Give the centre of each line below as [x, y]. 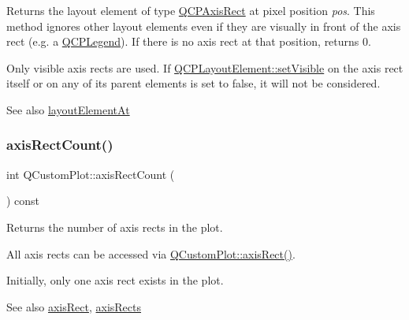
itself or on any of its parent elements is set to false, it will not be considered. [193, 83]
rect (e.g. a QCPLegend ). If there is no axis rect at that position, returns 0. [189, 41]
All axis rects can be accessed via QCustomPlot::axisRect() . [151, 253]
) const [23, 201]
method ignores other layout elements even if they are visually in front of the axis [204, 26]
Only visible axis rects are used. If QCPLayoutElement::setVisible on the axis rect [205, 67]
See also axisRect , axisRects [74, 306]
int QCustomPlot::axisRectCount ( [91, 174]
